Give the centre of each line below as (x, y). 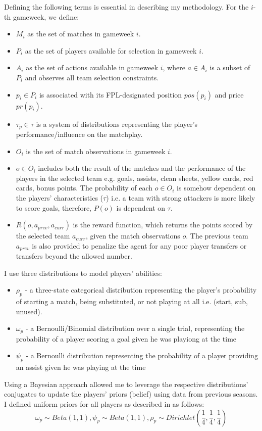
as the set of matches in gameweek (81, 34)
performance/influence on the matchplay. (79, 134)
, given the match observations (133, 236)
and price (229, 94)
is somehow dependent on (216, 188)
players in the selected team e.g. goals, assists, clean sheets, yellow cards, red (135, 178)
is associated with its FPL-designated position (111, 94)
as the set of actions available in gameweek (92, 67)
